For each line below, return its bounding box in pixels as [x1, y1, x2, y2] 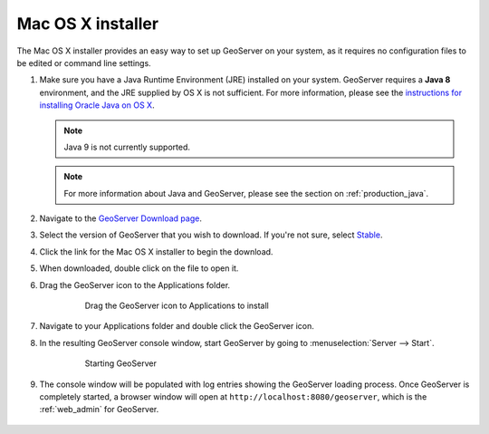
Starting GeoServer [84, 358, 158, 369]
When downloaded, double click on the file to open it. [39, 263, 239, 274]
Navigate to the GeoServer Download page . [39, 213, 203, 224]
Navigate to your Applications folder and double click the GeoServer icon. [39, 321, 314, 332]
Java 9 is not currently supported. [63, 141, 190, 152]
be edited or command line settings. [16, 57, 151, 68]
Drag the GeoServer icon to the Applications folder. [39, 279, 231, 290]
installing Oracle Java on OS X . [39, 100, 155, 111]
